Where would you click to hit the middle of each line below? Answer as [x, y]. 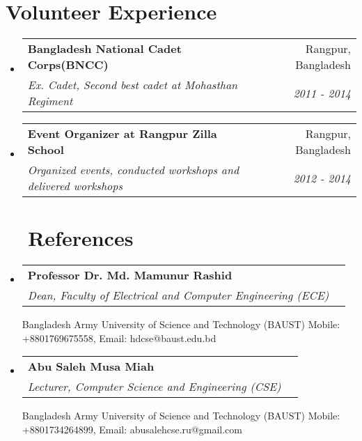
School [46, 150]
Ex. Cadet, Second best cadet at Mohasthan [133, 85]
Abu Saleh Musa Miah [91, 366]
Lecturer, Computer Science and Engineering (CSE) [154, 387]
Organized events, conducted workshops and [133, 170]
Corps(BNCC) [68, 65]
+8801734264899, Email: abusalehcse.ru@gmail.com [132, 430]
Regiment [50, 101]
